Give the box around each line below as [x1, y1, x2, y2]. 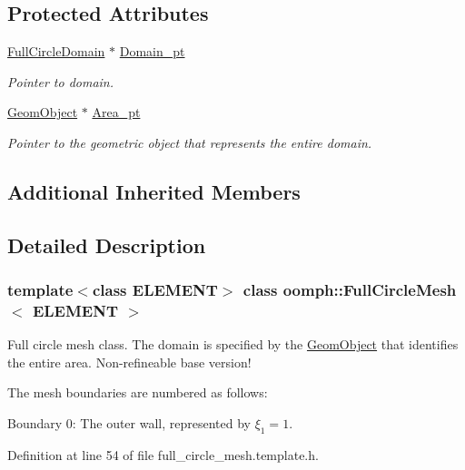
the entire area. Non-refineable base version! [7, 352, 252, 371]
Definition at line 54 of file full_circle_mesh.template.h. [7, 445, 319, 464]
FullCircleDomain [7, 42, 105, 61]
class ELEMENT [92, 279, 218, 301]
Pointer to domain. [7, 72, 114, 91]
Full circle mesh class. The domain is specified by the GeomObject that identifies [7, 335, 459, 354]
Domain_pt [119, 42, 185, 61]
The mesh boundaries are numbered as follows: [7, 383, 268, 402]
